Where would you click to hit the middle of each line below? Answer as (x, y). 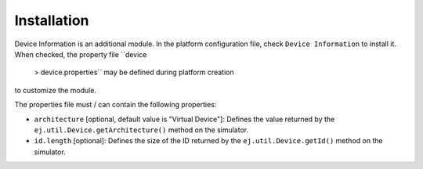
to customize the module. (56, 90)
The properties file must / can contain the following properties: (116, 105)
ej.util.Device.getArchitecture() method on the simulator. (141, 130)
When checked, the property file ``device (81, 54)
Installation (52, 20)
